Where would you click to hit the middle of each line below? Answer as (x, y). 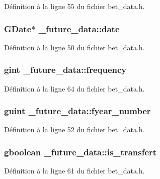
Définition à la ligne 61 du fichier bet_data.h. (74, 171)
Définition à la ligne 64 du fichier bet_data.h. (74, 88)
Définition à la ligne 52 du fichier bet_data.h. (74, 129)
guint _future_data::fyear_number (77, 111)
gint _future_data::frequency (65, 70)
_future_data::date (79, 28)
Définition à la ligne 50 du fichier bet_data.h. (74, 47)
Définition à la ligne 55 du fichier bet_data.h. (74, 6)
